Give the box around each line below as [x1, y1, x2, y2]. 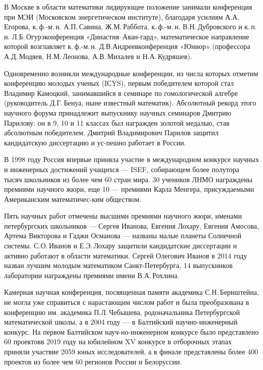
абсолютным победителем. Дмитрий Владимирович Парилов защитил [4, 127, 219, 138]
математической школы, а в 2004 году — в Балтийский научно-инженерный [4, 316, 238, 327]
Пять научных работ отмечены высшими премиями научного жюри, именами [4, 210, 242, 221]
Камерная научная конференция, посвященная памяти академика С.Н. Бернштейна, [4, 287, 259, 297]
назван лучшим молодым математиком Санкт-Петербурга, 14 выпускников [4, 260, 233, 271]
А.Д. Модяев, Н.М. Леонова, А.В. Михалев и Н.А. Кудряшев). [4, 50, 192, 61]
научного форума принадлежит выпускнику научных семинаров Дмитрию [4, 107, 232, 118]
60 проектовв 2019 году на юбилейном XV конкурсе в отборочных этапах [4, 336, 232, 347]
